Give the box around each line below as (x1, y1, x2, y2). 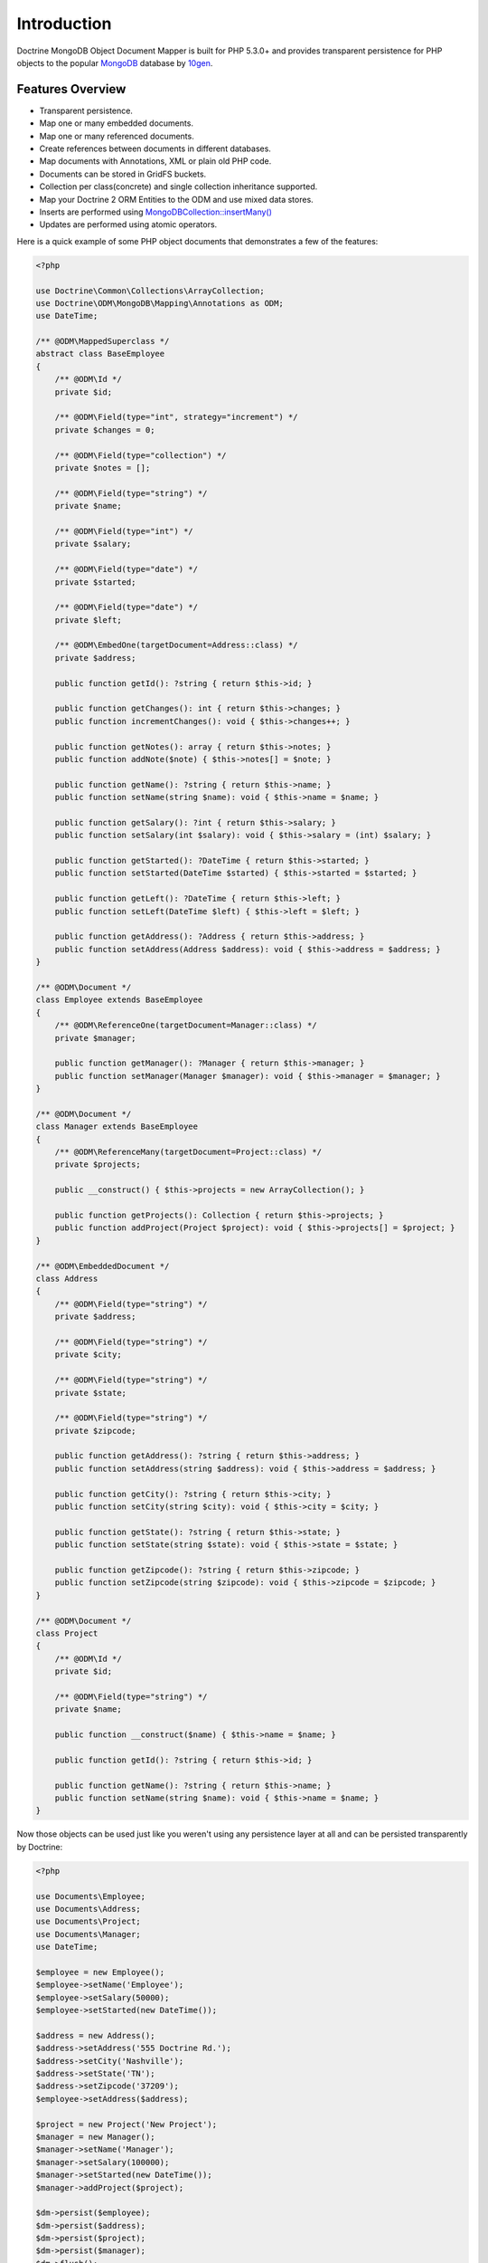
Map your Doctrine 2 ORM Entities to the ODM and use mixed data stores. (39, 194, 314, 205)
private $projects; (54, 1160, 142, 1170)
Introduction (16, 14, 112, 33)
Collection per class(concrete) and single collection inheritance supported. (39, 181, 318, 192)
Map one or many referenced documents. (39, 130, 194, 141)
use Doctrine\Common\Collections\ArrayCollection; (35, 285, 266, 296)
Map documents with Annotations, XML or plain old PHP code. (39, 156, 272, 167)
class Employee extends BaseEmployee (35, 995, 203, 1005)
